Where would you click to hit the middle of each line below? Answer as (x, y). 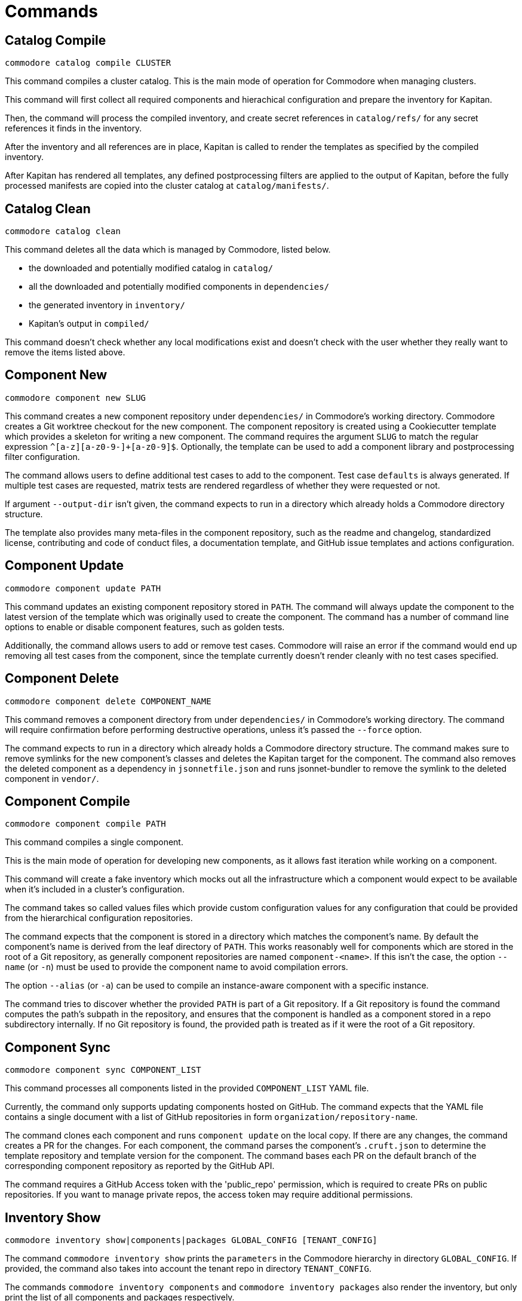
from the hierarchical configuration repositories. (99, 918)
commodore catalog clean (63, 231)
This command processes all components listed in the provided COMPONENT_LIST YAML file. (187, 1088)
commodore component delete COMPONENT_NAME (108, 701)
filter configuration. (42, 456)
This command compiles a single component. (94, 842)
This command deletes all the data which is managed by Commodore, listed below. (168, 250)
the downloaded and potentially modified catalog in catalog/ (151, 268)
